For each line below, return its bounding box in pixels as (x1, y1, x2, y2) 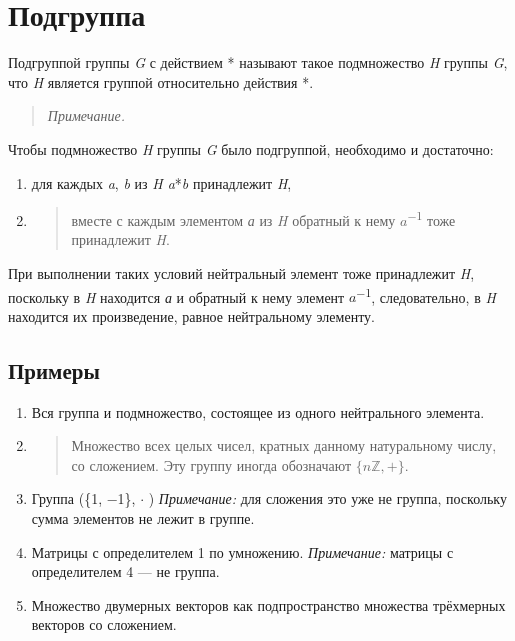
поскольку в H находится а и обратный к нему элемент (8, 286, 345, 307)
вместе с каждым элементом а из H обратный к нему (71, 209, 396, 230)
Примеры (8, 354, 100, 385)
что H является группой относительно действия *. (8, 71, 314, 92)
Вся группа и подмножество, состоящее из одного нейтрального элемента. (31, 401, 485, 422)
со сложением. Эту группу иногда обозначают (71, 454, 352, 475)
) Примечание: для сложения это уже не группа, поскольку (148, 488, 507, 509)
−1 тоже (407, 207, 456, 230)
